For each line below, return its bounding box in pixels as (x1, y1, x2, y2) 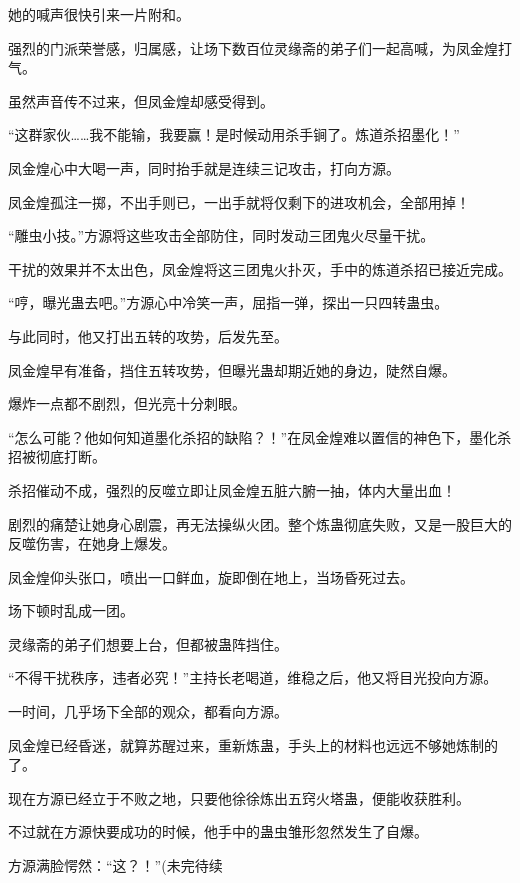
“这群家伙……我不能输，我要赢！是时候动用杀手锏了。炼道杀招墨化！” (8, 124, 460, 145)
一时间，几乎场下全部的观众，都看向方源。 (8, 701, 288, 722)
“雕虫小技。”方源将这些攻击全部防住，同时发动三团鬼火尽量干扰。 (8, 225, 435, 246)
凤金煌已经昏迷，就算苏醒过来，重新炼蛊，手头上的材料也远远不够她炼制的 (8, 734, 498, 755)
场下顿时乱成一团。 (8, 600, 134, 621)
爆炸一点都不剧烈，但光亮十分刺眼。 (8, 393, 246, 414)
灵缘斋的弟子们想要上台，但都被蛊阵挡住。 (8, 633, 288, 654)
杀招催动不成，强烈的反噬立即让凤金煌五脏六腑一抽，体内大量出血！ (8, 479, 456, 500)
